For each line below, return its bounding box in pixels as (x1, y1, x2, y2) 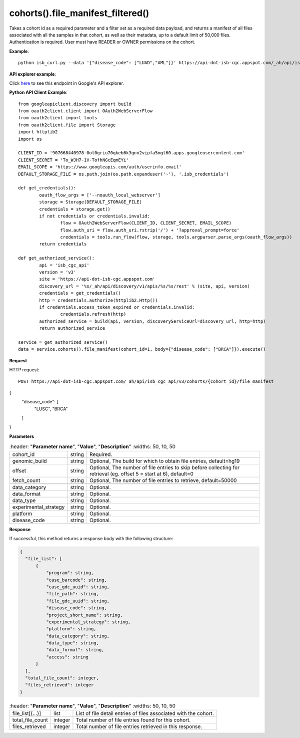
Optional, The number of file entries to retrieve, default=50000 (89, 476, 237, 483)
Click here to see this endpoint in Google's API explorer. (9, 80, 124, 86)
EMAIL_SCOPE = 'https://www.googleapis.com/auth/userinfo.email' (18, 164, 182, 170)
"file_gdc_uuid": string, (45, 598, 110, 604)
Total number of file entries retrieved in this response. (75, 723, 202, 730)
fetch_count (12, 476, 40, 483)
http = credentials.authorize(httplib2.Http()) (39, 297, 158, 303)
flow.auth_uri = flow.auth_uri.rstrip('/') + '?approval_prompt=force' (60, 227, 240, 233)
